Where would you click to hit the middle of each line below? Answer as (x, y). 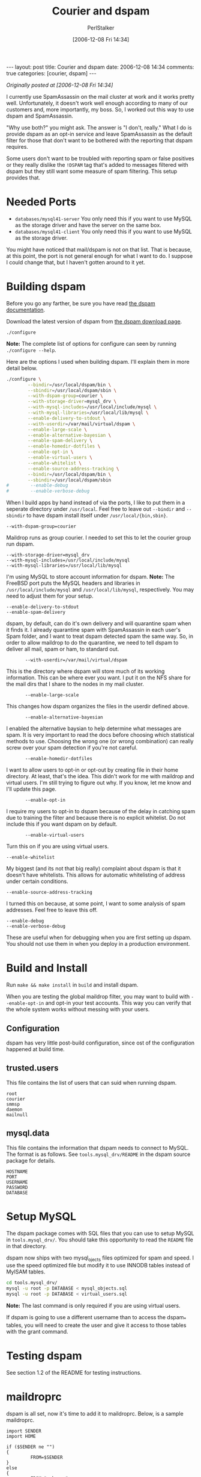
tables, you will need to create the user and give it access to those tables (96, 1325)
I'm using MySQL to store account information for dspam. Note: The (91, 577)
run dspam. (20, 544)
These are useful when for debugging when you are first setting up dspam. (99, 937)
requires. (17, 146)
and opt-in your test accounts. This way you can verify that (118, 1003)
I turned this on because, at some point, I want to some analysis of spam (96, 904)
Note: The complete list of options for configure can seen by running (91, 343)
